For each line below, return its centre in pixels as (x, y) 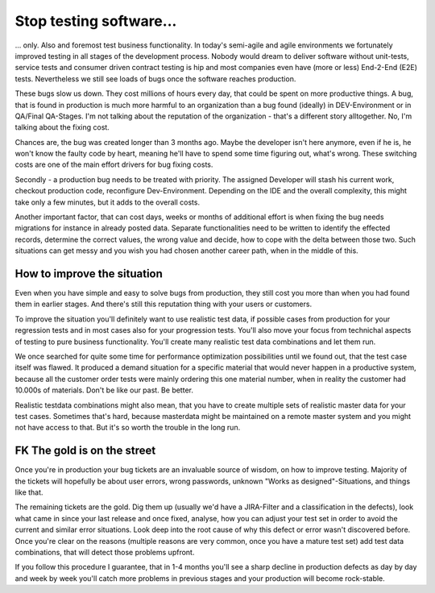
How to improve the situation (89, 274)
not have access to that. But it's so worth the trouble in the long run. (128, 428)
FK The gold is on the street (85, 451)
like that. (29, 492)
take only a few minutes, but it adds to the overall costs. (108, 202)
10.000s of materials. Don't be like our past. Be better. (104, 390)
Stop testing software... (96, 21)
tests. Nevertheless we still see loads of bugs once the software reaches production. (155, 79)
